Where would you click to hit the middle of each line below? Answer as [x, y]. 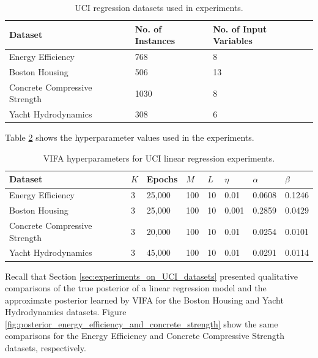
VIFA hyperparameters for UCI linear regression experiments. [159, 158]
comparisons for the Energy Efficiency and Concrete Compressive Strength [145, 336]
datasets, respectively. [46, 348]
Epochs [162, 179]
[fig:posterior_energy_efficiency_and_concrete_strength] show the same [142, 323]
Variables [233, 41]
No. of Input [240, 28]
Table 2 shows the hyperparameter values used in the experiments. [130, 137]
